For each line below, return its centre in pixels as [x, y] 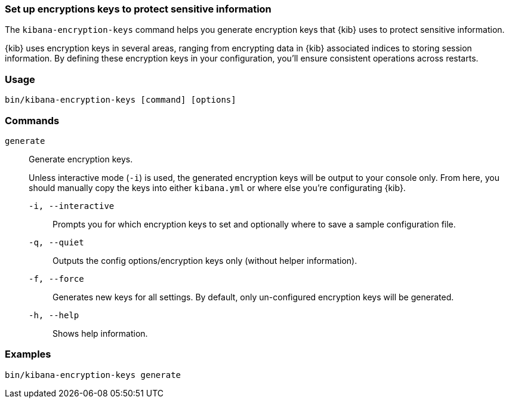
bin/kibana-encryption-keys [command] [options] [121, 100]
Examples [28, 354]
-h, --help [54, 315]
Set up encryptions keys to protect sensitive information [138, 9]
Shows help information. [100, 333]
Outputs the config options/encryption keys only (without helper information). [205, 260]
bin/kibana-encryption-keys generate [93, 375]
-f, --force [56, 279]
